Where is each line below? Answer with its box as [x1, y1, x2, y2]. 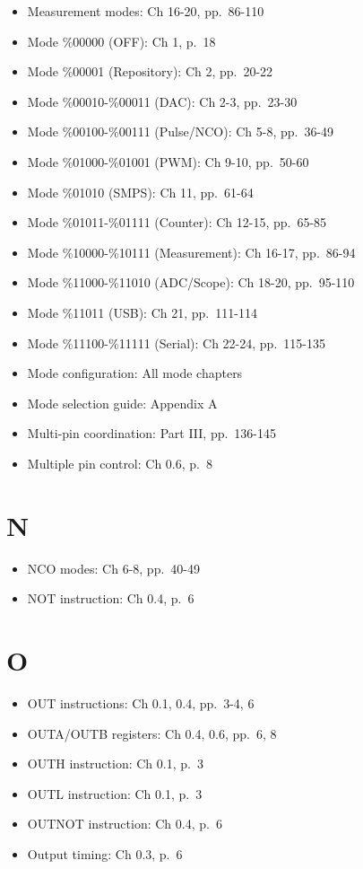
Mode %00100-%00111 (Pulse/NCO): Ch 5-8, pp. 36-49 [27, 122, 334, 141]
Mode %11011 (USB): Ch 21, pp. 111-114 [27, 303, 257, 321]
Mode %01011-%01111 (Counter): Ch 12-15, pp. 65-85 [27, 213, 327, 232]
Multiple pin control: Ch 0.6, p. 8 [27, 453, 212, 472]
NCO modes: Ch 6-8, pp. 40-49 [27, 558, 200, 577]
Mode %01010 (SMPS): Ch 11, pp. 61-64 [27, 182, 254, 201]
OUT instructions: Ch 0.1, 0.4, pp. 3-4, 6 [27, 693, 255, 712]
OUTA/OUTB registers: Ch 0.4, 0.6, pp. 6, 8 [27, 724, 277, 742]
